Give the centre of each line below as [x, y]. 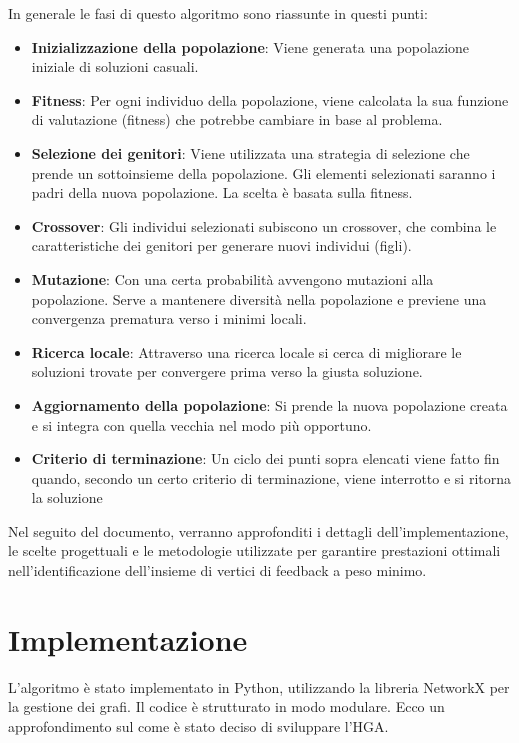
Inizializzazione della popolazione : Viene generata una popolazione [250, 46]
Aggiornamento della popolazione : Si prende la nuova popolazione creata [269, 404]
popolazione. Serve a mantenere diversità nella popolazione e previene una [259, 298]
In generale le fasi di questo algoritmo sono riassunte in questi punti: [218, 13]
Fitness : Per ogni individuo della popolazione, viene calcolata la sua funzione [270, 99]
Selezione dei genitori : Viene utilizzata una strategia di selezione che [250, 152]
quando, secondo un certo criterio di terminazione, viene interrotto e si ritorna [271, 477]
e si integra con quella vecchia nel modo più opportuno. [201, 424]
